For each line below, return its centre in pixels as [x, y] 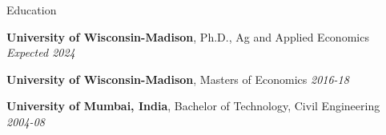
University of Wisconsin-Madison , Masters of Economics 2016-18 [178, 79]
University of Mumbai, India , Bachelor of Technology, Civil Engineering [193, 106]
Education [32, 10]
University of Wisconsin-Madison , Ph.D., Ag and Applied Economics [188, 36]
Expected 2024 [41, 52]
